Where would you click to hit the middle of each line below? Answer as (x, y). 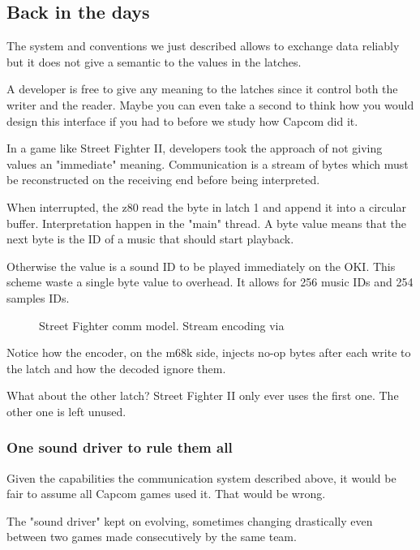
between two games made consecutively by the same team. (152, 537)
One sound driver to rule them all (120, 447)
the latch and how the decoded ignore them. (116, 368)
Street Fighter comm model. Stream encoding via (162, 325)
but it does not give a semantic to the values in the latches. (154, 61)
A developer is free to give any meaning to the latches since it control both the (202, 89)
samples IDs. (38, 297)
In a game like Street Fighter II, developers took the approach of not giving (195, 148)
